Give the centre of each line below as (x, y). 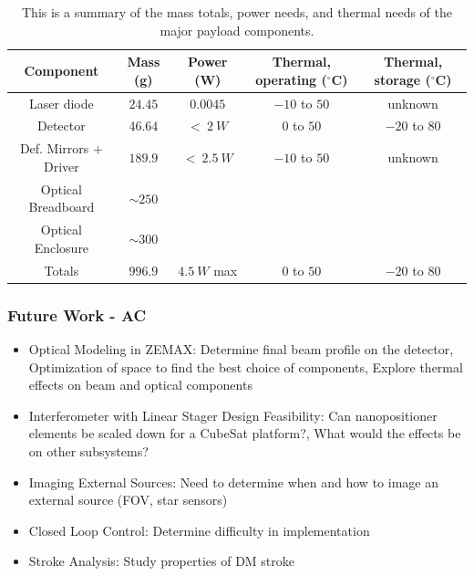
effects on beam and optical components (140, 385)
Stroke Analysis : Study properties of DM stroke (161, 561)
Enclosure (62, 247)
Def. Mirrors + (61, 148)
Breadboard (62, 207)
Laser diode (62, 103)
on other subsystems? (88, 450)
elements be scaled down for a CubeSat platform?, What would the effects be (245, 433)
